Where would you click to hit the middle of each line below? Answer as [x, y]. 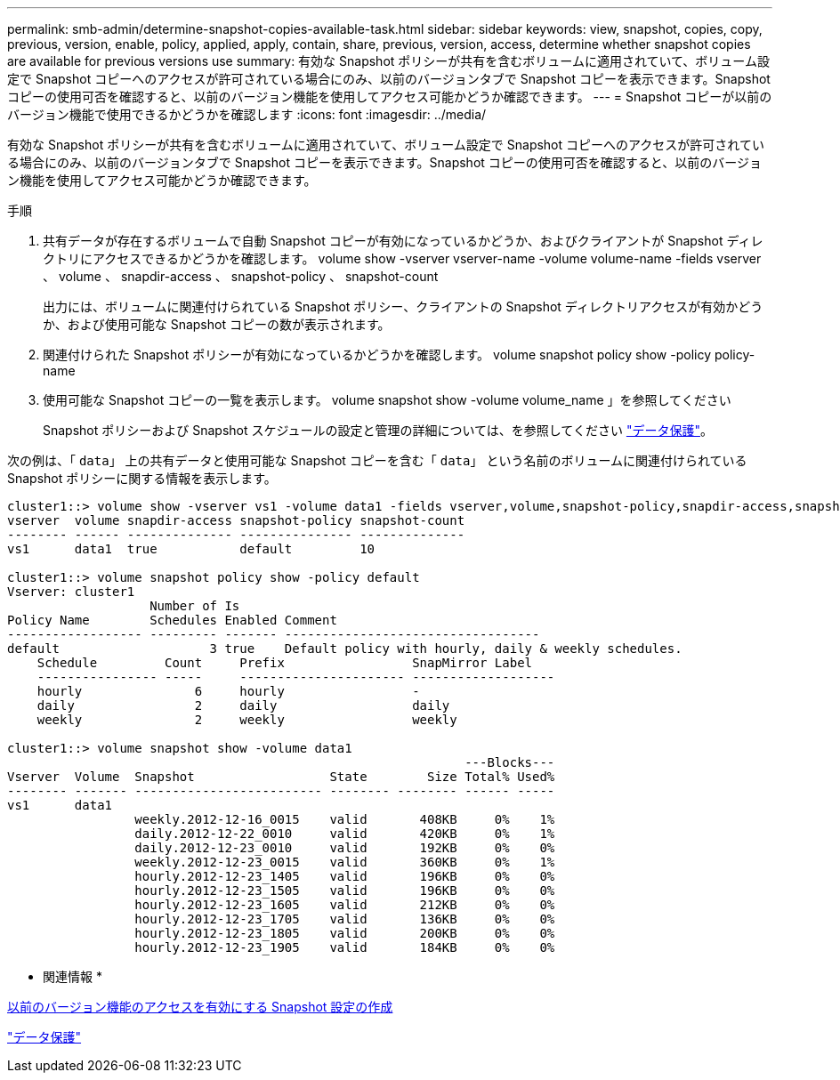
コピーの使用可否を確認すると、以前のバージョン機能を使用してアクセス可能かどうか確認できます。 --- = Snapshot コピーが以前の [390, 97]
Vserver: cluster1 [71, 592]
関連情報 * [73, 976]
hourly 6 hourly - [228, 691]
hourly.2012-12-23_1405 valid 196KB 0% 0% [345, 876]
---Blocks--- [510, 762]
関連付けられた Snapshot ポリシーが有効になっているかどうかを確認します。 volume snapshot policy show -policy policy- [399, 355]
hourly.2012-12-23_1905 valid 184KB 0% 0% [345, 947]
